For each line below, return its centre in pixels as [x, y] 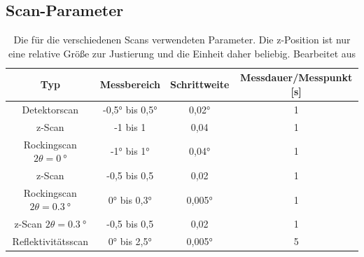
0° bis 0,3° [130, 199]
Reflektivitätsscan [50, 241]
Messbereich [130, 84]
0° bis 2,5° [130, 241]
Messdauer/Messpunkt [296, 77]
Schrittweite [199, 84]
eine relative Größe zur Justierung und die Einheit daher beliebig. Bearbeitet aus [182, 53]
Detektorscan [50, 109]
